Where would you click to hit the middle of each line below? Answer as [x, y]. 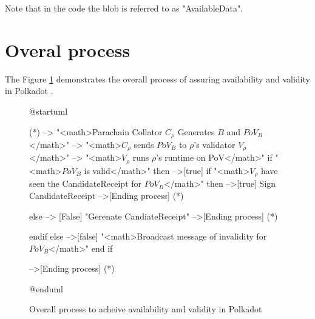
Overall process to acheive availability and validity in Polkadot [146, 309]
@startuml [49, 111]
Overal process [68, 49]
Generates [196, 131]
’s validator [215, 144]
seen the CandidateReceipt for [86, 183]
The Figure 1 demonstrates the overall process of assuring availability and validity [157, 79]
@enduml [46, 288]
